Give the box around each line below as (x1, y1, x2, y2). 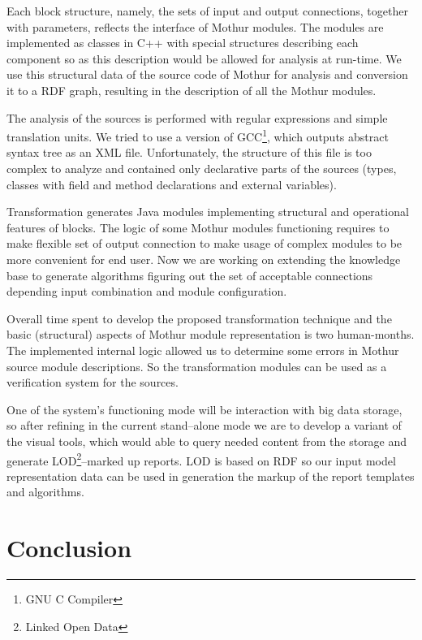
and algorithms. (6, 483, 84, 500)
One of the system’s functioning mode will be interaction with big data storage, (6, 400, 403, 417)
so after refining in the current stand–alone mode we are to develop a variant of (6, 417, 402, 434)
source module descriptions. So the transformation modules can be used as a (6, 357, 387, 374)
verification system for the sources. (6, 374, 179, 391)
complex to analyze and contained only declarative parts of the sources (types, (6, 160, 397, 176)
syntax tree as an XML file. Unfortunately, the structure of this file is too (6, 144, 372, 161)
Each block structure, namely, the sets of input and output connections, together (6, 2, 408, 19)
